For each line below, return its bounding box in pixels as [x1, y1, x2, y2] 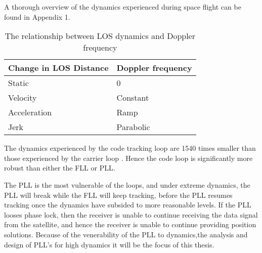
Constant [116, 92, 149, 104]
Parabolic [116, 121, 150, 133]
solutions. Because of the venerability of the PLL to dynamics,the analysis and [4, 229, 248, 239]
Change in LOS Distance [8, 62, 109, 74]
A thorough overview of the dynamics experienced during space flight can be [4, 2, 241, 12]
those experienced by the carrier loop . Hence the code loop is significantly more [4, 152, 253, 163]
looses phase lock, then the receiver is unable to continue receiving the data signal [4, 209, 258, 220]
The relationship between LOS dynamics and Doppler [5, 30, 195, 42]
